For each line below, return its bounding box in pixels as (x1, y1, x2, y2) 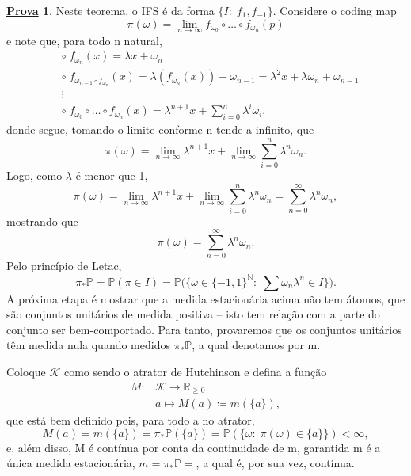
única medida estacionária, (6, 455, 135, 471)
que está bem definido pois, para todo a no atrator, (6, 412, 255, 428)
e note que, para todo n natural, (6, 32, 162, 48)
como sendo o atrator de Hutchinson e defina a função (63, 363, 327, 379)
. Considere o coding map (272, 2, 397, 18)
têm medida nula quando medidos (6, 337, 170, 353)
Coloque (6, 363, 46, 379)
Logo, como (6, 166, 63, 183)
